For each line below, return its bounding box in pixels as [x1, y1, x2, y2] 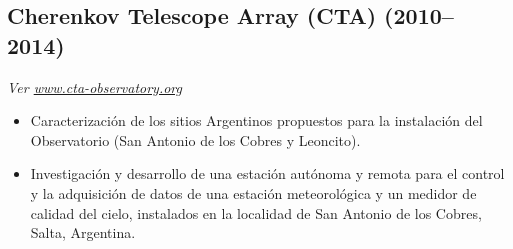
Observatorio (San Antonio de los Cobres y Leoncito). [30, 129, 361, 150]
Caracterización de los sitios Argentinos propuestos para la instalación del [30, 110, 483, 131]
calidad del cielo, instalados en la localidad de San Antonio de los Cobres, [30, 202, 482, 223]
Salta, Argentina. [30, 222, 136, 243]
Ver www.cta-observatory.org [7, 76, 182, 97]
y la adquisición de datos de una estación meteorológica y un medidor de [30, 182, 477, 203]
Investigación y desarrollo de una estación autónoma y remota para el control [30, 163, 505, 184]
